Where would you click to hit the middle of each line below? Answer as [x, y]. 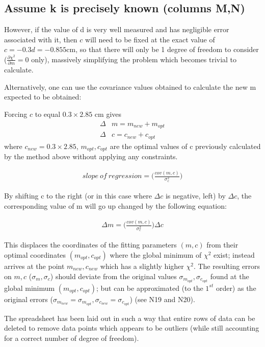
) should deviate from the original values [113, 276]
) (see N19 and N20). [162, 299]
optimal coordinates [35, 254]
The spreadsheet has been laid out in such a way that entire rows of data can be [130, 318]
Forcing [16, 114]
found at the [230, 276]
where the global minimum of [156, 254]
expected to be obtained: [43, 97]
